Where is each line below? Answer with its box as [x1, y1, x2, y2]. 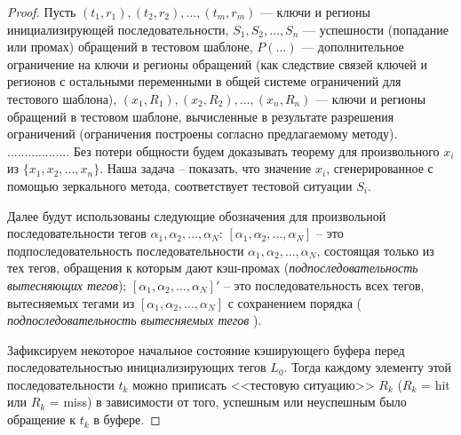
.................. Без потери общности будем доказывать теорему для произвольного [7, 141, 440, 160]
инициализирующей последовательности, [7, 20, 229, 38]
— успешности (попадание [303, 20, 449, 38]
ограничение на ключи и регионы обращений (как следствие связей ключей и [7, 54, 427, 73]
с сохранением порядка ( [227, 293, 362, 312]
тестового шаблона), [7, 89, 117, 107]
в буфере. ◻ [93, 410, 161, 429]
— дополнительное [301, 37, 404, 56]
